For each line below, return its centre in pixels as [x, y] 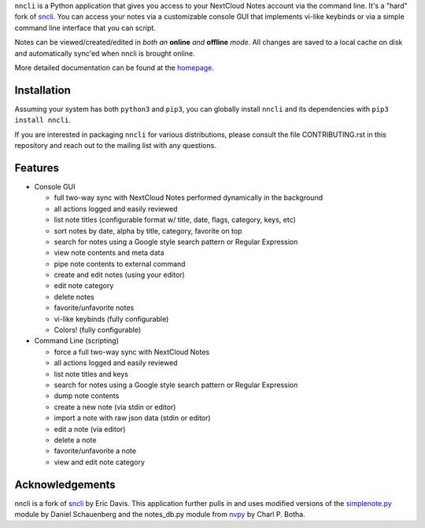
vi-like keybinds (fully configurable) [111, 319]
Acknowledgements [65, 484]
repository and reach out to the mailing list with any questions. [115, 146]
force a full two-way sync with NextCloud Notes [132, 352]
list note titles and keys [91, 374]
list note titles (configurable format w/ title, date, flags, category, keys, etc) [175, 220]
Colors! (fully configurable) [98, 330]
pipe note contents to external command [120, 264]
